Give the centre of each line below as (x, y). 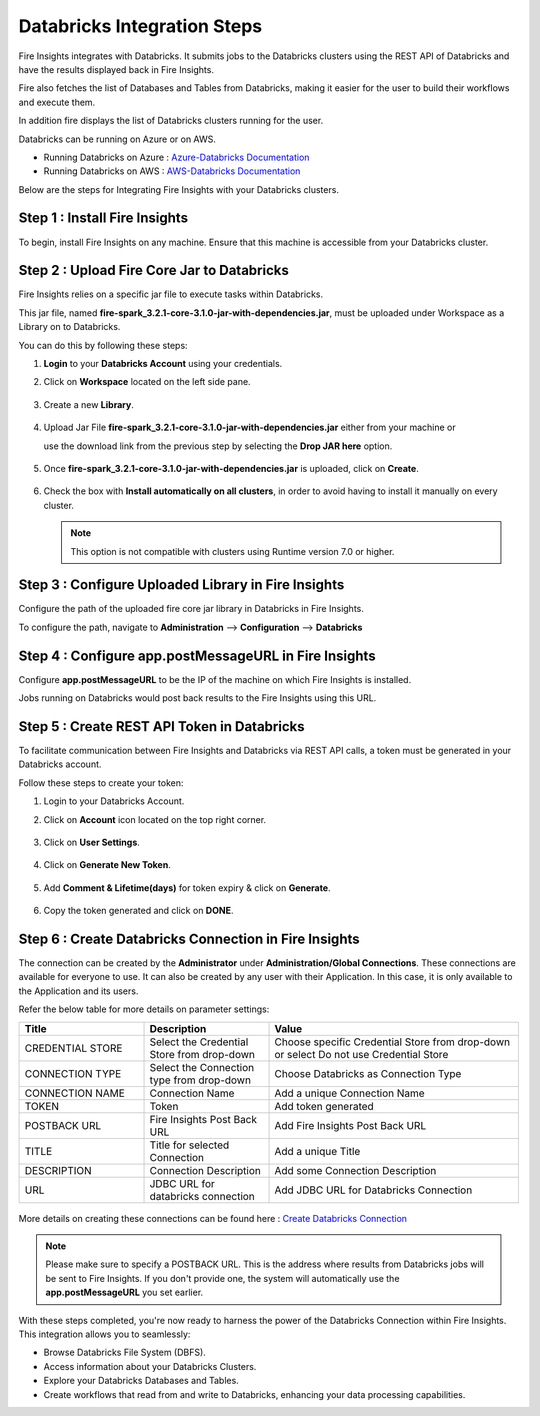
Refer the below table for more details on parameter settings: (144, 1009)
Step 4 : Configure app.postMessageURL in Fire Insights (197, 655)
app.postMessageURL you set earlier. (124, 1292)
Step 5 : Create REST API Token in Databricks (161, 726)
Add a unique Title (317, 1151)
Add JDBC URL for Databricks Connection (373, 1190)
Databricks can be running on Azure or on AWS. (117, 139)
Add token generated (324, 1106)
